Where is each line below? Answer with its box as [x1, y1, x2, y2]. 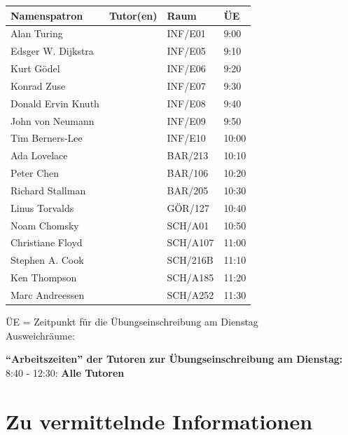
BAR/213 [167, 148, 209, 163]
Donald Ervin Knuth [11, 95, 99, 110]
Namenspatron [11, 8, 83, 22]
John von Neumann [11, 113, 95, 128]
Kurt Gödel [11, 61, 60, 76]
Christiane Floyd [11, 235, 83, 250]
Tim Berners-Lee [11, 130, 83, 145]
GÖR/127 [167, 200, 209, 215]
